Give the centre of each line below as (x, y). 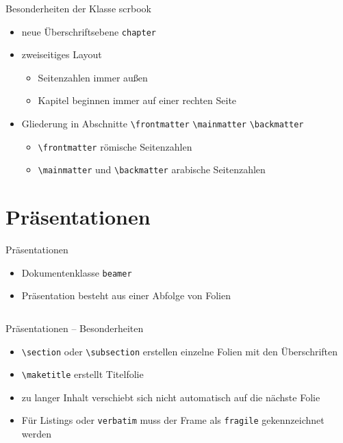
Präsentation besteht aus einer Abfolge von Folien (126, 295)
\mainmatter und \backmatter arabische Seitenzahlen (152, 169)
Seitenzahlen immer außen (93, 77)
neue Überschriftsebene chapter (89, 31)
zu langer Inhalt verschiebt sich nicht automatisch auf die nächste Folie (171, 397)
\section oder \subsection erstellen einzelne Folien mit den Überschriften (180, 351)
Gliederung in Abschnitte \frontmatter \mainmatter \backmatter (163, 124)
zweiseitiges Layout (62, 54)
